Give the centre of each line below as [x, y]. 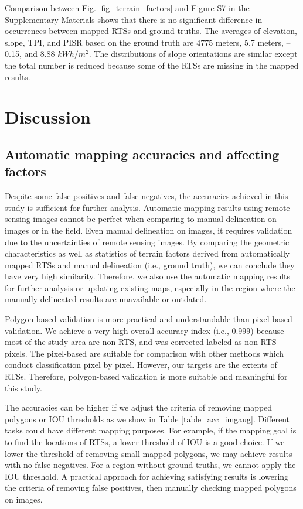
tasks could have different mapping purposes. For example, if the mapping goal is [151, 430]
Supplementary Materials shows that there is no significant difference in [134, 19]
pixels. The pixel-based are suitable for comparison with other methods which [144, 353]
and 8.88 [40, 54]
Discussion [48, 117]
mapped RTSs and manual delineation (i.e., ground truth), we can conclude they [150, 264]
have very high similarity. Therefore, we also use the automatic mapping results [148, 276]
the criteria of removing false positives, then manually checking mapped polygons [151, 488]
